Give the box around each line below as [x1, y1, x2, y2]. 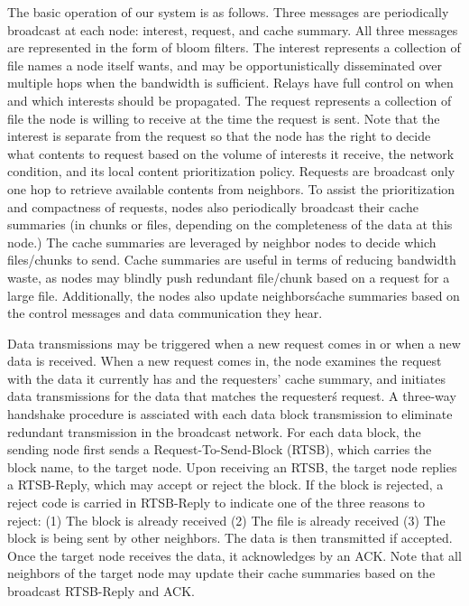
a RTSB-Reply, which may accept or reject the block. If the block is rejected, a [7, 475, 444, 494]
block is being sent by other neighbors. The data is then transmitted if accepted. [7, 528, 453, 547]
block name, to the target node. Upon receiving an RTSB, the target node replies [7, 457, 457, 476]
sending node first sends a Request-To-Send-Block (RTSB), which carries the [7, 440, 432, 459]
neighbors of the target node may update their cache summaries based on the [7, 564, 436, 583]
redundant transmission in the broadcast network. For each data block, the [7, 422, 421, 441]
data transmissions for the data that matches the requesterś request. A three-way [7, 387, 456, 406]
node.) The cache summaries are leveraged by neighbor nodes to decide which [7, 232, 437, 251]
